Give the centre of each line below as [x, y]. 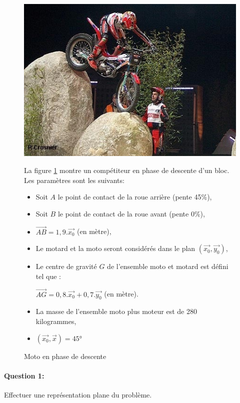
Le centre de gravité [66, 266]
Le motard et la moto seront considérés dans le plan [115, 248]
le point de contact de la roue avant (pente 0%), [131, 213]
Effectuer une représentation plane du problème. [78, 394]
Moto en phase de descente [65, 356]
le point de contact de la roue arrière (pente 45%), [135, 197]
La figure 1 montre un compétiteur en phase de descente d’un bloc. [127, 170]
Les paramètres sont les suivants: [74, 180]
